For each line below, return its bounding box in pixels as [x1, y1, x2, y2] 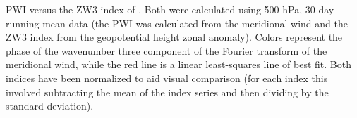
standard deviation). [6, 98, 94, 113]
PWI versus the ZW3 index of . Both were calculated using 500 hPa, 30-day [6, 2, 334, 16]
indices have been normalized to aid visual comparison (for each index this [6, 70, 328, 85]
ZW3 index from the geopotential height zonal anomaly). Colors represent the [6, 29, 343, 44]
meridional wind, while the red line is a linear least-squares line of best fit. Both [6, 57, 351, 72]
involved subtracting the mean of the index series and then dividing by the [6, 84, 329, 99]
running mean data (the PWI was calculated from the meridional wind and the [6, 15, 348, 30]
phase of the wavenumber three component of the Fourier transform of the [6, 43, 327, 58]
